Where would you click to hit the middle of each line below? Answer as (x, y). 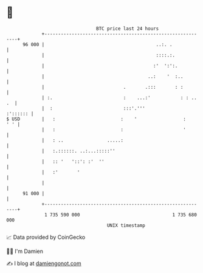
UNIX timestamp (126, 225)
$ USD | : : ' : (96, 119)
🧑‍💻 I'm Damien (25, 251)
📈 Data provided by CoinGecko (46, 237)
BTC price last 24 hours (128, 29)
